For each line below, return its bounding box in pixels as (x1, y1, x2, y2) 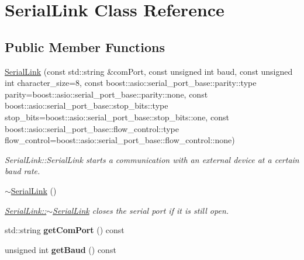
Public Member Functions (5, 37, 165, 56)
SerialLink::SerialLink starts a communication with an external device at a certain (5, 153, 299, 165)
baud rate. (5, 165, 40, 177)
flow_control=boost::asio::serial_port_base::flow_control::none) (5, 134, 235, 146)
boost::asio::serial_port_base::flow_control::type (5, 122, 179, 134)
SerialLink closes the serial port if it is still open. (53, 204, 229, 216)
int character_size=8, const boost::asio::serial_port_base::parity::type (5, 77, 257, 89)
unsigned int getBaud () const (5, 243, 116, 255)
